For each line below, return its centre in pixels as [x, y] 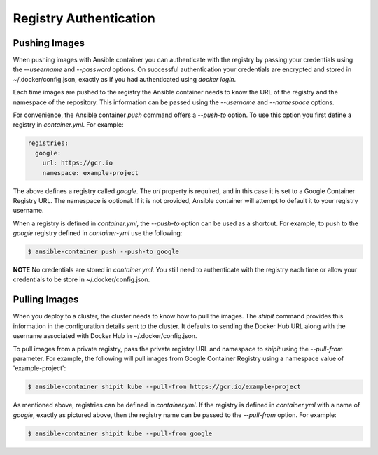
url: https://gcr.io [78, 163]
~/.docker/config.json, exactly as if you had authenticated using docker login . [125, 79]
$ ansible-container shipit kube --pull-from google [120, 433]
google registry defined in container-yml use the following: [98, 233]
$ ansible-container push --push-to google [104, 252]
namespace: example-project [91, 173]
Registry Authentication [84, 18]
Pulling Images [46, 300]
